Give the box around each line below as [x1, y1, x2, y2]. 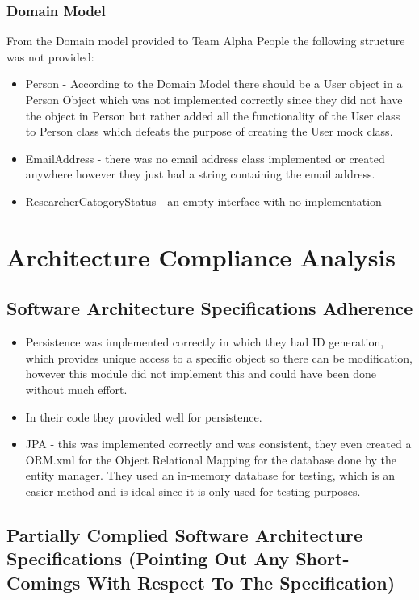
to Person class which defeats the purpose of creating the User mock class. [25, 123, 393, 140]
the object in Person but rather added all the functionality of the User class [25, 107, 400, 124]
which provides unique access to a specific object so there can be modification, [25, 349, 413, 366]
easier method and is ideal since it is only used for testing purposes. [25, 482, 361, 499]
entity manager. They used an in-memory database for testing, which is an [25, 467, 396, 484]
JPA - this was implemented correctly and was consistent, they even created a [25, 435, 412, 452]
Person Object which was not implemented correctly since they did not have [25, 91, 403, 107]
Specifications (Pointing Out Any [6, 546, 290, 571]
